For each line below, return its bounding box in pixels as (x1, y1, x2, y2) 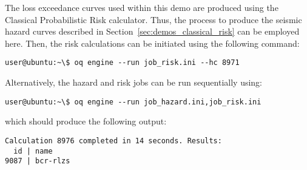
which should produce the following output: (5, 115, 167, 127)
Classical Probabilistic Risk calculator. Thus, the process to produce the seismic (5, 13, 302, 25)
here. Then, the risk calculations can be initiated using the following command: (5, 36, 300, 49)
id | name (13, 146, 53, 155)
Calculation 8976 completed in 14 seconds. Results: (5, 136, 222, 145)
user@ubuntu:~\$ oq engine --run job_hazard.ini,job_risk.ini (5, 97, 261, 106)
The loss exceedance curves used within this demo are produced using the (5, 1, 278, 13)
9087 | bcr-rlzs (5, 157, 70, 166)
